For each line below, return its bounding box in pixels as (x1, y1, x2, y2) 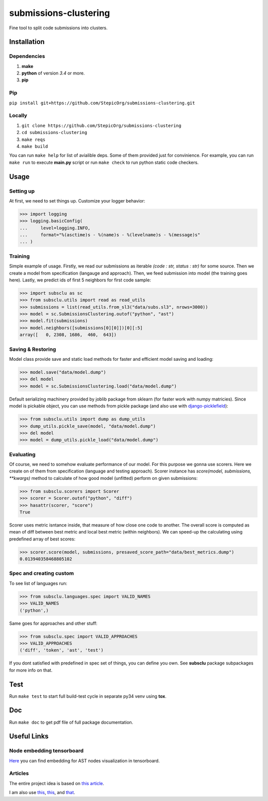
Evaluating (9, 451, 36, 458)
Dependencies (9, 53, 46, 60)
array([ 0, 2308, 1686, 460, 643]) (19, 332, 117, 337)
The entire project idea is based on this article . (9, 780, 104, 786)
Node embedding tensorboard (9, 747, 84, 754)
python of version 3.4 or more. (21, 70, 85, 76)
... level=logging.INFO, (19, 225, 91, 231)
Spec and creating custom (9, 570, 74, 577)
